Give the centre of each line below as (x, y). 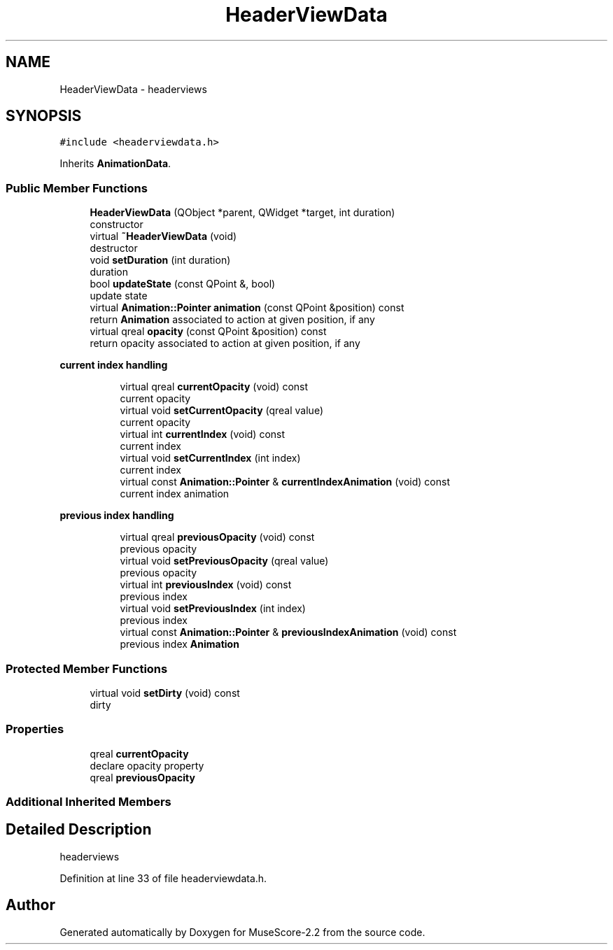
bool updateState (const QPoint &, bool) (183, 284)
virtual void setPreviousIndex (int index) (213, 609)
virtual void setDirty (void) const (165, 693)
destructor (114, 248)
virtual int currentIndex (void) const (203, 434)
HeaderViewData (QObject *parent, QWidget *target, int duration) (242, 213)
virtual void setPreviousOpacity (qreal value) (224, 561)
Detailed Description (79, 830)
